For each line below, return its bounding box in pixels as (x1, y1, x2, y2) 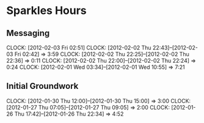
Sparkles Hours (6, 4, 87, 18)
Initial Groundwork (6, 81, 79, 91)
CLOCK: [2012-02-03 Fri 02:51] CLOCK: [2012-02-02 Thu (6, 44, 151, 51)
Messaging (6, 28, 50, 38)
